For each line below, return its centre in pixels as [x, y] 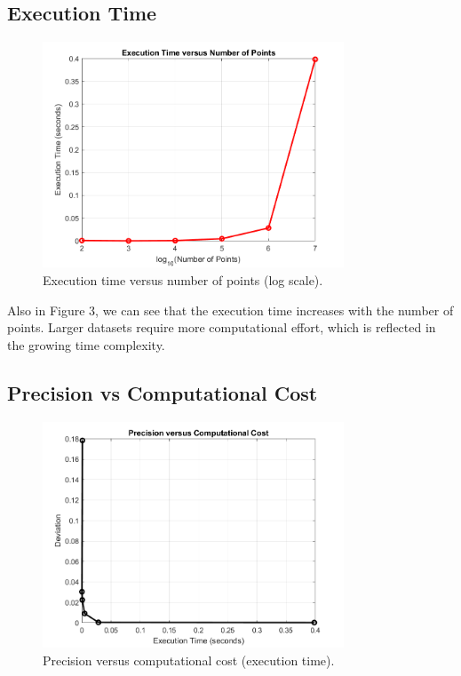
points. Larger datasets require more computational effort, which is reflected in [222, 327]
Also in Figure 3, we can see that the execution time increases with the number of [230, 310]
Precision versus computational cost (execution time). [189, 660]
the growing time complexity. [86, 344]
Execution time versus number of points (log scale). [183, 280]
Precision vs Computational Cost [163, 392]
